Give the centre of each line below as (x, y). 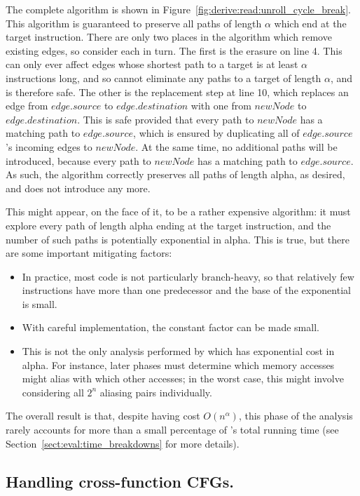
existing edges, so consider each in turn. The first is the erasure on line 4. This (174, 50)
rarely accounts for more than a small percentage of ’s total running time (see (172, 430)
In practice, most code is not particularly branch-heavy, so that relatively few (188, 276)
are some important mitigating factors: (89, 253)
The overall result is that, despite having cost (103, 416)
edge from (27, 106)
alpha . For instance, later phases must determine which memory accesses (178, 364)
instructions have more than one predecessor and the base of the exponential (186, 290)
